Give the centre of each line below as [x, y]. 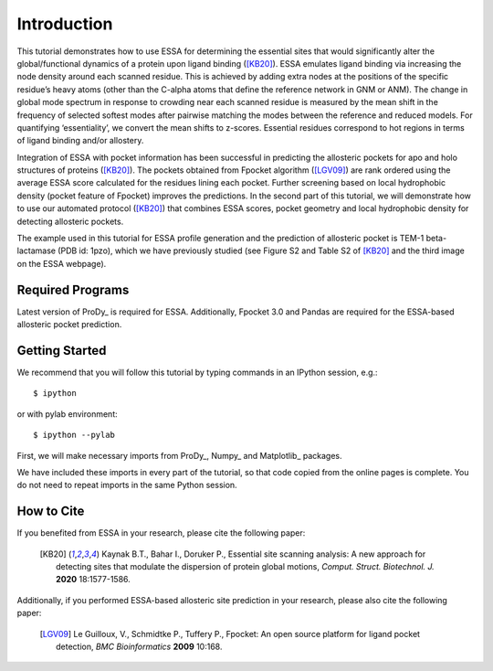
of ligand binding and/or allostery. [80, 141]
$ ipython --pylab [74, 435]
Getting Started [62, 351]
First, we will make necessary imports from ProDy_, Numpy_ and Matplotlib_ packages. [179, 455]
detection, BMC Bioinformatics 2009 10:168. [139, 646]
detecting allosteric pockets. [70, 221]
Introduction [65, 24]
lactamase [37, 250]
